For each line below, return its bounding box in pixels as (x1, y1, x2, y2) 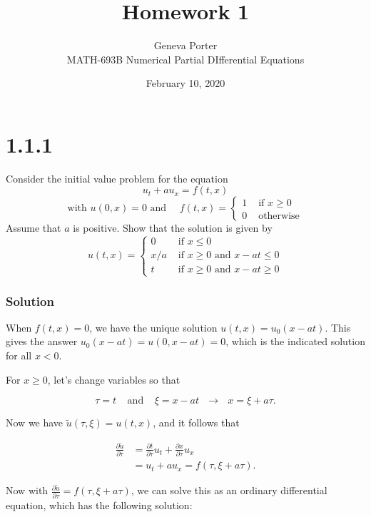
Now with (6, 483, 49, 498)
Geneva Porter (153, 38, 218, 53)
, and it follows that (153, 415, 240, 430)
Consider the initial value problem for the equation (6, 170, 228, 185)
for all (6, 348, 32, 363)
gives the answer (6, 334, 78, 349)
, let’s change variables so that (47, 372, 181, 387)
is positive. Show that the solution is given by (73, 220, 273, 235)
